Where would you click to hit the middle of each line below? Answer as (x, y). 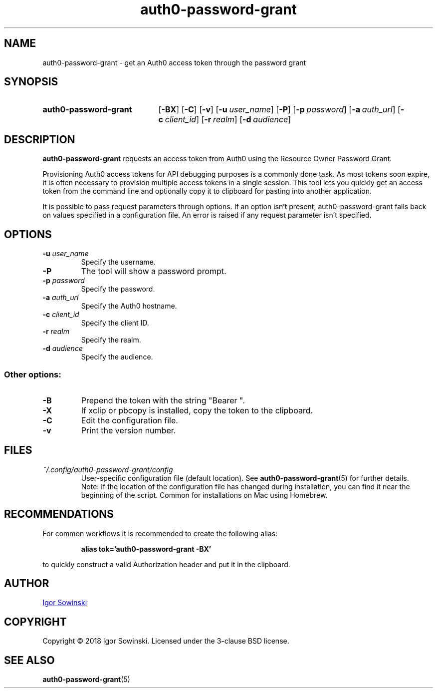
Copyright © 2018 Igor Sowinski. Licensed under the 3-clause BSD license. (166, 641)
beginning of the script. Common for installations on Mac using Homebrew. (204, 495)
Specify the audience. (117, 357)
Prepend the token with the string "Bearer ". (163, 400)
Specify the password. (118, 289)
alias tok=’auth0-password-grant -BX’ (146, 549)
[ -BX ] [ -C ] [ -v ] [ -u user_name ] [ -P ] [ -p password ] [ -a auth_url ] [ (279, 110)
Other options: (33, 374)
